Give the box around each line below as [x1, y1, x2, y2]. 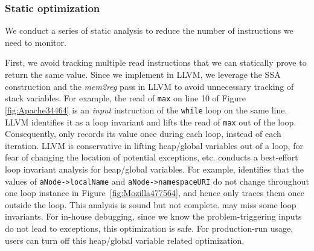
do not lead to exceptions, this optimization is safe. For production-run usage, [5, 221, 293, 234]
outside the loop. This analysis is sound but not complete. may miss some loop [5, 198, 296, 211]
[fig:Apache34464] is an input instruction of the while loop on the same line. [5, 103, 287, 116]
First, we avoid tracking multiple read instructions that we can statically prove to [5, 56, 307, 69]
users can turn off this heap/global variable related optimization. [5, 234, 245, 246]
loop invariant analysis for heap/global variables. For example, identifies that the [5, 162, 304, 175]
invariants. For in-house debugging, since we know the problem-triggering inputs [5, 210, 302, 223]
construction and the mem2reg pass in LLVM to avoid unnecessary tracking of [5, 80, 294, 92]
